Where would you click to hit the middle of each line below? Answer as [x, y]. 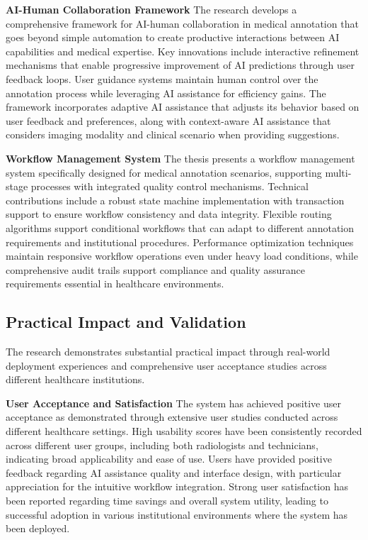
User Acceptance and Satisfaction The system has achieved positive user [173, 403]
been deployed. [38, 528]
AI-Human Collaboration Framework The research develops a [151, 9]
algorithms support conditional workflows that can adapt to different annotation [180, 227]
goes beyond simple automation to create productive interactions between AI [173, 37]
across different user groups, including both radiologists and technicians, [162, 445]
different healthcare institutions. [75, 379]
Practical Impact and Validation [126, 322]
